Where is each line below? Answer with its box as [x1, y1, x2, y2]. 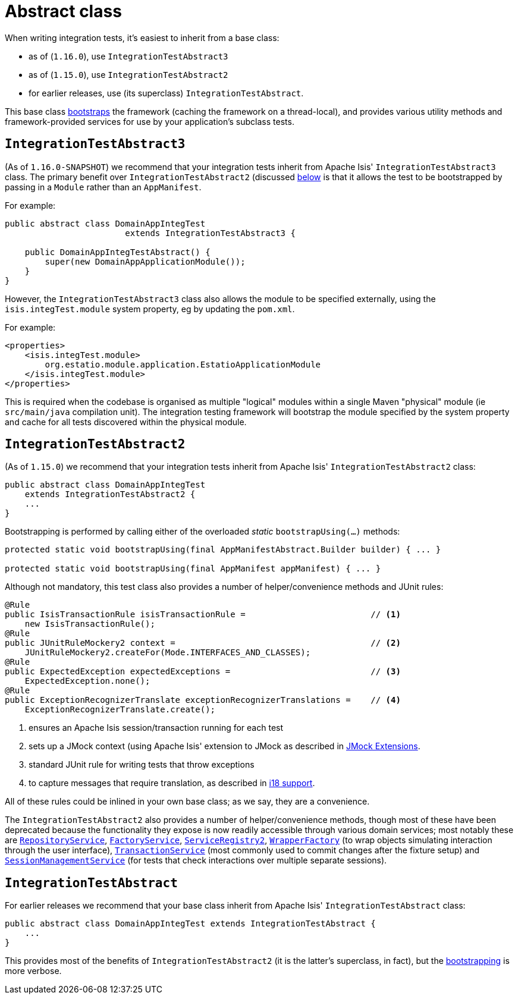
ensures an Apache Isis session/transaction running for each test [29, 722, 284, 733]
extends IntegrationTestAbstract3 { [125, 228, 296, 238]
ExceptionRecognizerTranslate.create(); [24, 705, 216, 715]
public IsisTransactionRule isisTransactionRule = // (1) [5, 610, 401, 620]
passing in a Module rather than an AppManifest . [5, 181, 202, 192]
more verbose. [5, 966, 62, 976]
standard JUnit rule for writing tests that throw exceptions [29, 759, 255, 770]
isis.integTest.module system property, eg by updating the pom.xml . [5, 303, 295, 314]
